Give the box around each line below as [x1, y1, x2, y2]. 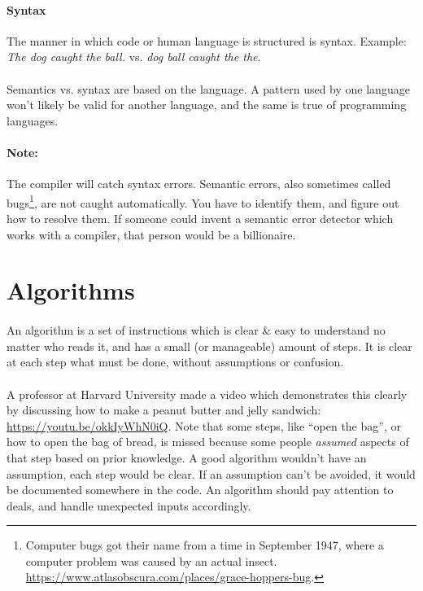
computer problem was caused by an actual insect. [25, 552, 277, 569]
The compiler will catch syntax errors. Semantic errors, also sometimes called [7, 175, 391, 192]
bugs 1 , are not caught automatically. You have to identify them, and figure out [7, 191, 399, 211]
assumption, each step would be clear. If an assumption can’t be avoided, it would [7, 465, 416, 482]
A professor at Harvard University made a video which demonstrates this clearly [7, 385, 408, 402]
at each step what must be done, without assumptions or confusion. [7, 353, 344, 370]
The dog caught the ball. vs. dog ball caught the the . [7, 48, 261, 65]
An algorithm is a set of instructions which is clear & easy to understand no [7, 322, 386, 339]
